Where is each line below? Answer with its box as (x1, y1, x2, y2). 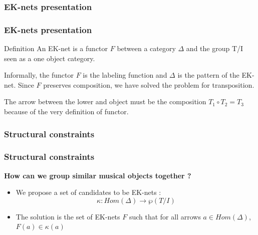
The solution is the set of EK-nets (16, 211, 120, 221)
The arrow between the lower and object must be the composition (4, 96, 206, 107)
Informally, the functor (4, 70, 74, 80)
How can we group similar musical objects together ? (4, 170, 191, 180)
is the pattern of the (177, 70, 239, 80)
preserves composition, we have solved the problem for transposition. (43, 79, 254, 90)
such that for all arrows (129, 211, 201, 221)
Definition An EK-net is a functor (4, 43, 108, 54)
